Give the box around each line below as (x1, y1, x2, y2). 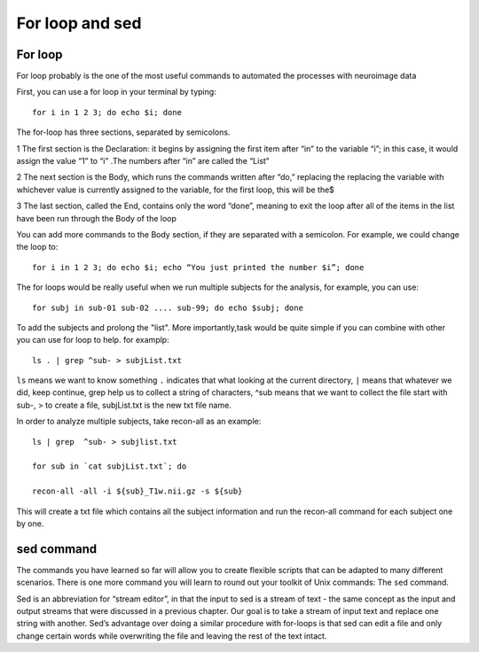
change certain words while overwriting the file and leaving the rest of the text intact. (16, 630, 327, 641)
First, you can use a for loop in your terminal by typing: (16, 87, 216, 97)
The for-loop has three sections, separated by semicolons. (16, 127, 231, 137)
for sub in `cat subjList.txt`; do (32, 462, 187, 471)
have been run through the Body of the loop (16, 213, 177, 223)
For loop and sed (16, 13, 142, 33)
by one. (16, 518, 44, 529)
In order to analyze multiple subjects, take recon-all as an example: (16, 416, 262, 427)
